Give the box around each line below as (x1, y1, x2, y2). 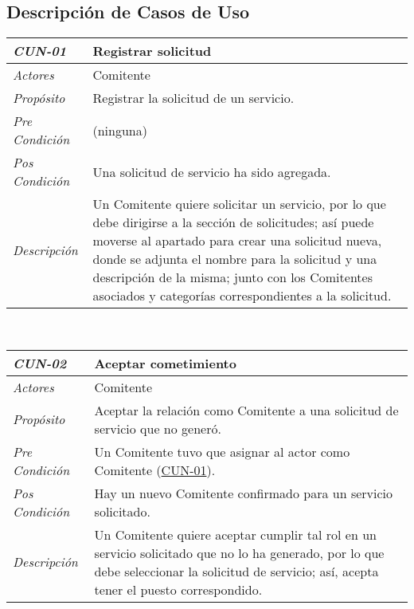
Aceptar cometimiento (94, 353, 236, 372)
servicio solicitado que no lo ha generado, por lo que (94, 543, 385, 562)
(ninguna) (92, 120, 147, 139)
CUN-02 (13, 353, 67, 372)
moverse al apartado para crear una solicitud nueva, (92, 231, 382, 250)
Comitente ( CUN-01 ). (94, 460, 216, 479)
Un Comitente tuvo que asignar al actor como (94, 442, 350, 461)
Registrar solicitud (92, 41, 212, 61)
